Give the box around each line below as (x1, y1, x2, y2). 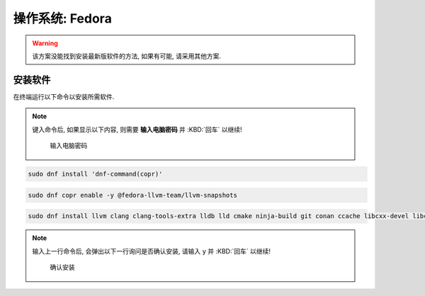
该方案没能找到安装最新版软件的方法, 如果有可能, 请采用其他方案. (32, 52, 221, 60)
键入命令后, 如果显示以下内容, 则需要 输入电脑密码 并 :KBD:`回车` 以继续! (32, 125, 242, 134)
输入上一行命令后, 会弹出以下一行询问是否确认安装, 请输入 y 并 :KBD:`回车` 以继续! (32, 246, 271, 255)
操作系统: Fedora (13, 11, 113, 26)
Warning (32, 39, 58, 47)
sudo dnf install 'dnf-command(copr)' (28, 170, 163, 178)
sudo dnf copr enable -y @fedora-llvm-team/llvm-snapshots (28, 191, 237, 199)
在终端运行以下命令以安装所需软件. (13, 92, 115, 101)
